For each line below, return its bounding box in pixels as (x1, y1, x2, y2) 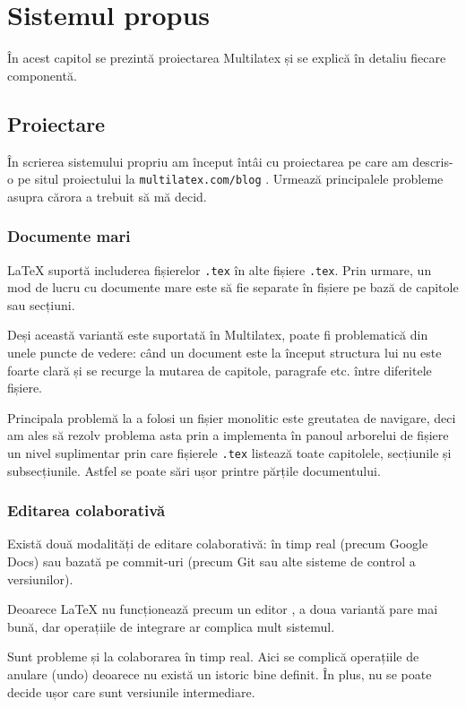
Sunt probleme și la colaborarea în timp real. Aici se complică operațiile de (7, 647, 419, 666)
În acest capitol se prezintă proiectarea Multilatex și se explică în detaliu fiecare (7, 48, 446, 67)
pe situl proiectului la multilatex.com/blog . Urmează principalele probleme (17, 169, 444, 188)
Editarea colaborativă (7, 499, 166, 522)
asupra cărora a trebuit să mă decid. (7, 186, 207, 205)
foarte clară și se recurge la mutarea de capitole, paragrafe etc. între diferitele (7, 360, 432, 379)
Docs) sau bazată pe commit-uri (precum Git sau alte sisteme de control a (7, 552, 416, 571)
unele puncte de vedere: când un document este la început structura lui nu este (7, 343, 442, 362)
